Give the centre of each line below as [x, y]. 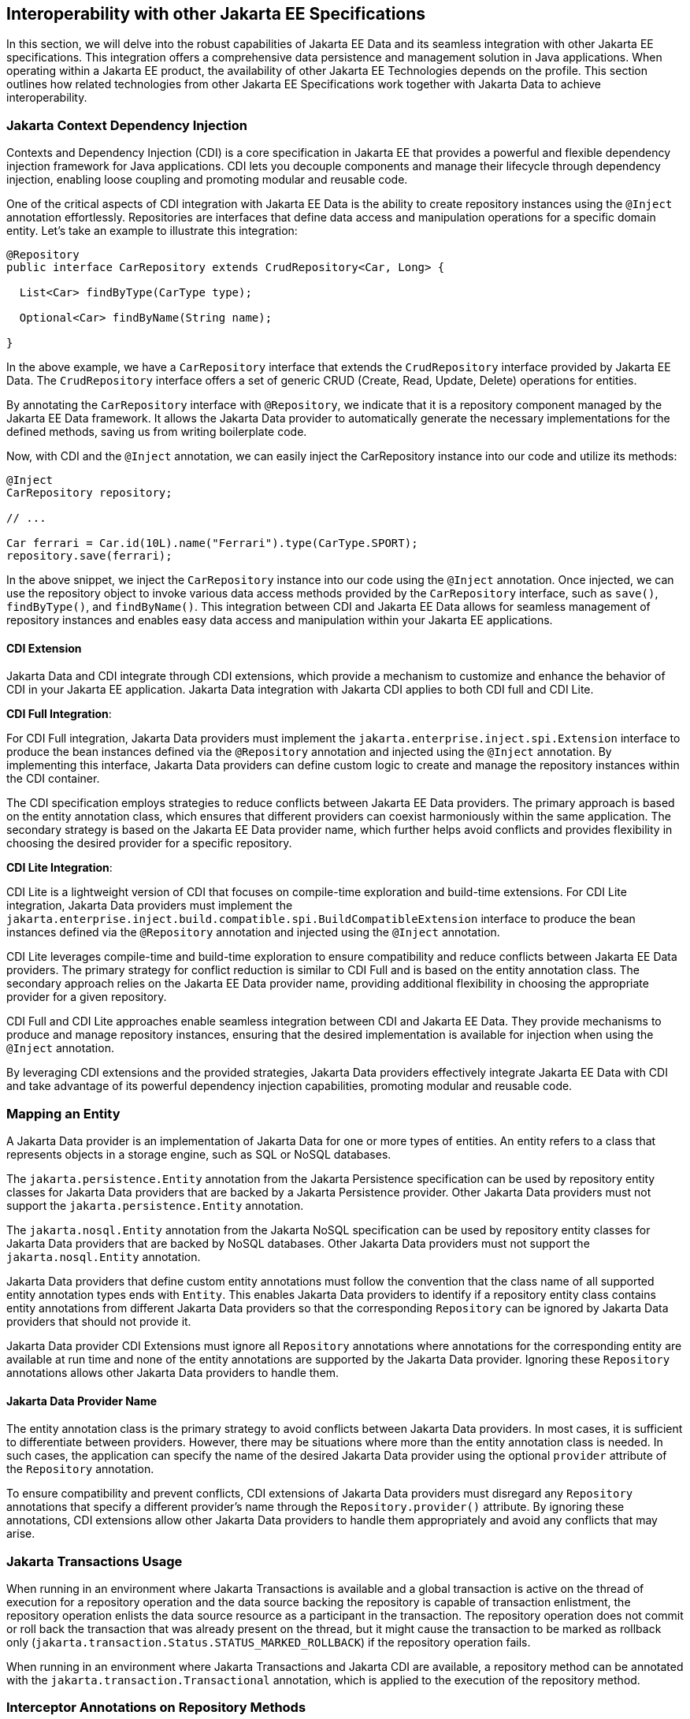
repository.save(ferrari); [89, 556]
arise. [21, 1534]
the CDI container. [53, 779]
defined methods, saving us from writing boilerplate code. [157, 432]
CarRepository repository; [89, 493]
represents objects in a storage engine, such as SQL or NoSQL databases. [199, 1155]
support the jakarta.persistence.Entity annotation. [155, 1206]
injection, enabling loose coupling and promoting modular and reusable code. [207, 180]
